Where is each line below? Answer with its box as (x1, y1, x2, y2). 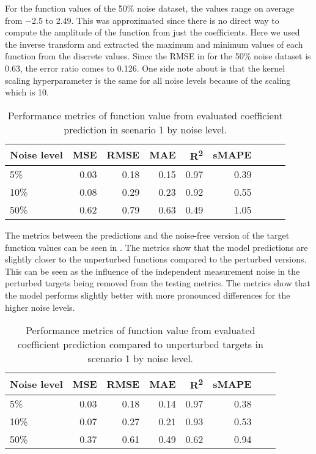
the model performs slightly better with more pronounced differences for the (5, 289, 290, 302)
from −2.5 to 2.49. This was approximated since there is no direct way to (5, 13, 279, 26)
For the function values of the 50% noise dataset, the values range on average (5, 2, 295, 14)
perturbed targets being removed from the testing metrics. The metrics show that (5, 277, 310, 289)
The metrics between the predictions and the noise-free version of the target (5, 229, 290, 242)
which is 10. (5, 86, 50, 99)
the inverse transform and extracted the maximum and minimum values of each (5, 37, 303, 50)
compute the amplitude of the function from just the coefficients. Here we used (5, 26, 300, 39)
